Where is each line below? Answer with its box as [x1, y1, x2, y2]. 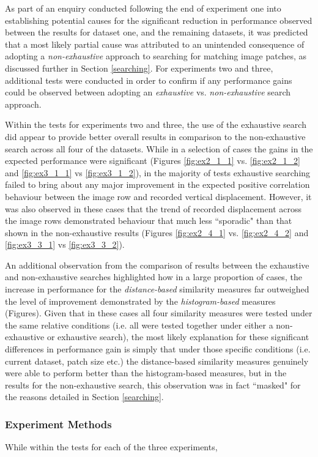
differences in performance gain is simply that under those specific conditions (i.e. [5, 343, 311, 355]
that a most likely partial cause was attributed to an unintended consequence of [5, 37, 305, 50]
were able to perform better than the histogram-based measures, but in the [5, 366, 287, 379]
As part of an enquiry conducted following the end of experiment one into [5, 2, 281, 14]
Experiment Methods [5, 416, 112, 431]
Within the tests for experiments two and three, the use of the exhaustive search [5, 118, 306, 131]
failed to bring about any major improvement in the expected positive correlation [5, 178, 310, 191]
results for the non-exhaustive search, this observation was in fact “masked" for [5, 378, 301, 391]
